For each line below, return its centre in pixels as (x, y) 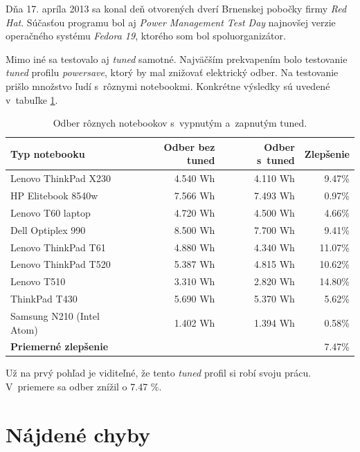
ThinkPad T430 (44, 299)
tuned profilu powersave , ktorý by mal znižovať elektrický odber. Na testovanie (172, 72)
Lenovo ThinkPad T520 (61, 264)
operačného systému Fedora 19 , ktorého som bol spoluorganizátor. (146, 36)
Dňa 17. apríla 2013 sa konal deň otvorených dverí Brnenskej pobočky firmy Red (176, 8)
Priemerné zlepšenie (60, 346)
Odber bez (189, 146)
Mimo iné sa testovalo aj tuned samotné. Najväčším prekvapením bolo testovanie (177, 58)
